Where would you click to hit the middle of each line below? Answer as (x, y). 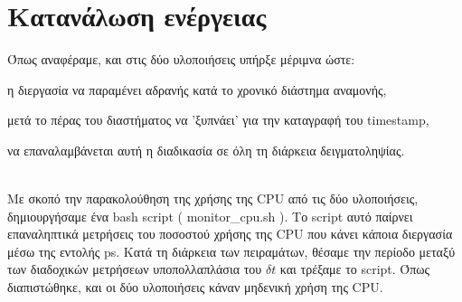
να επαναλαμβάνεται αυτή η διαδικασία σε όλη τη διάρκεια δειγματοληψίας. (206, 150)
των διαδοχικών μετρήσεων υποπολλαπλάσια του (135, 269)
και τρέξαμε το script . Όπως (355, 269)
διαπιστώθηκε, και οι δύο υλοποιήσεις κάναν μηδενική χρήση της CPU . (195, 287)
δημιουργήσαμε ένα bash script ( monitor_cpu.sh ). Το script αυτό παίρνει (210, 216)
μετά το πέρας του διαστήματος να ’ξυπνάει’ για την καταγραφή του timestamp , (218, 120)
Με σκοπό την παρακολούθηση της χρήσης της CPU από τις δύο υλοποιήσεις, (213, 198)
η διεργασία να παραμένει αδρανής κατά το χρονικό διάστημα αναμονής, (197, 89)
